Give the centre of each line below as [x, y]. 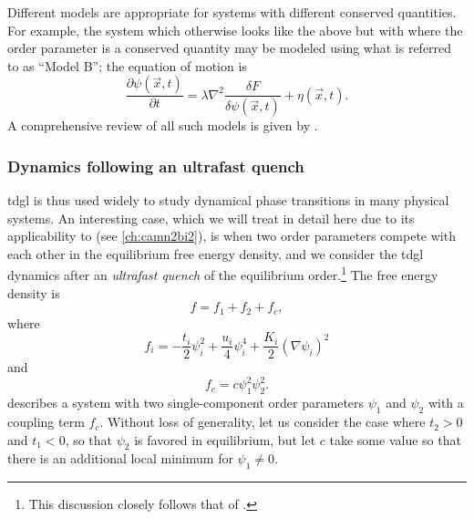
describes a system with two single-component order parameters [186, 403]
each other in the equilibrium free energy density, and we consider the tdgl [216, 253]
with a [446, 403]
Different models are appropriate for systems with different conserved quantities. [232, 12]
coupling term [46, 422]
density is [34, 292]
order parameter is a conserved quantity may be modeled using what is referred [230, 48]
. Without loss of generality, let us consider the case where [263, 422]
